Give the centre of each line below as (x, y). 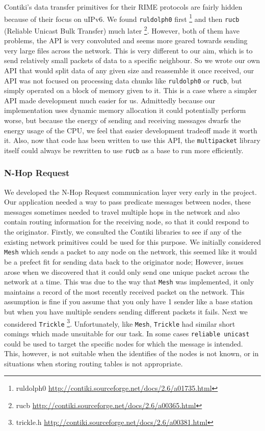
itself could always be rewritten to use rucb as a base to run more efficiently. (124, 150)
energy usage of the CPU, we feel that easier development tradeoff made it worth (131, 130)
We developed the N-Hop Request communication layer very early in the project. (130, 192)
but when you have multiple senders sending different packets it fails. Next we (126, 311)
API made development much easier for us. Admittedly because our (110, 100)
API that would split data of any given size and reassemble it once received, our (129, 70)
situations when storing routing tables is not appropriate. (94, 363)
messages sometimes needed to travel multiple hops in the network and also (122, 211)
